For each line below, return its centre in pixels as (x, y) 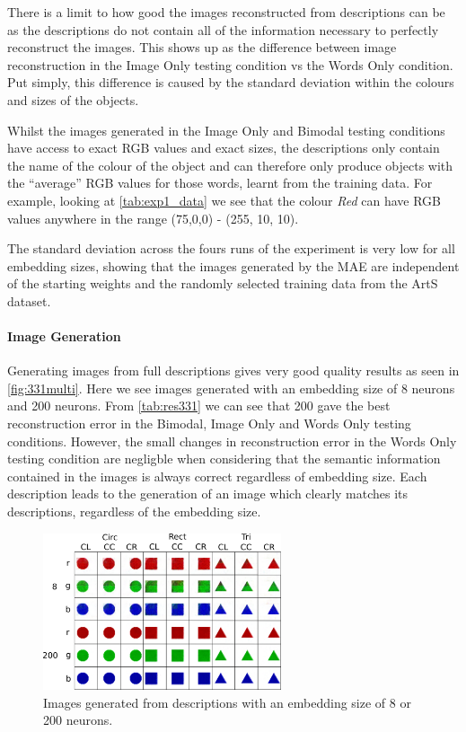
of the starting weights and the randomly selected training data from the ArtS (223, 283)
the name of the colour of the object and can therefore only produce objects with (230, 165)
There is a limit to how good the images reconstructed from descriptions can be (226, 12)
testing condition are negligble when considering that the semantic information (224, 459)
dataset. (29, 300)
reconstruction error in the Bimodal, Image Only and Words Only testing (209, 423)
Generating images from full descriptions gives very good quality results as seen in (233, 370)
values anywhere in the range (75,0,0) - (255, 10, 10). (153, 218)
